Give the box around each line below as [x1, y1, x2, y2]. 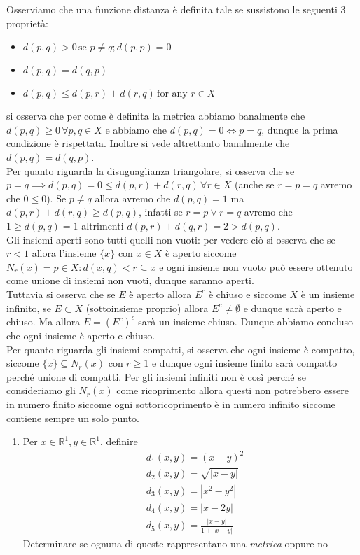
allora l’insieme [32, 246, 97, 260]
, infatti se [138, 204, 183, 219]
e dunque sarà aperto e [243, 300, 342, 315]
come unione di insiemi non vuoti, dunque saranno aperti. [6, 273, 254, 288]
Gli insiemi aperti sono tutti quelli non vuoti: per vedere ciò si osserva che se [6, 232, 335, 246]
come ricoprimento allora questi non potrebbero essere [116, 383, 349, 398]
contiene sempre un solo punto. [6, 410, 139, 425]
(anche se [235, 177, 275, 192]
